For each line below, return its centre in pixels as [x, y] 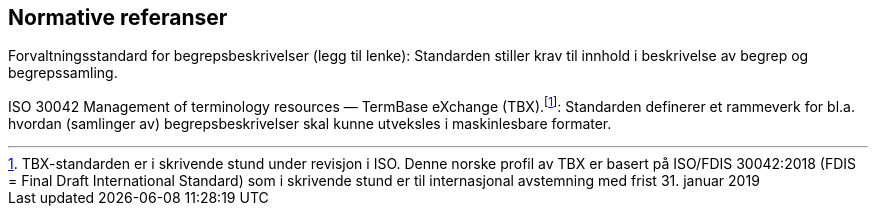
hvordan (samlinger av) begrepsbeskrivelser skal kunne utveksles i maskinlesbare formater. [310, 124]
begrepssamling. [63, 73]
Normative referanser [118, 17]
